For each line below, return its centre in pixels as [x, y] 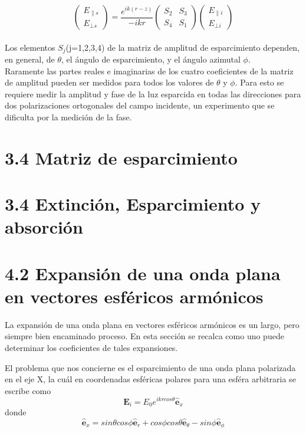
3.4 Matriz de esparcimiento [121, 157]
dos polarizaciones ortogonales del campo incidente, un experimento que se [140, 105]
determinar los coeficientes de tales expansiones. [91, 348]
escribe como [28, 390]
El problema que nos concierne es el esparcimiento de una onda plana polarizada [150, 367]
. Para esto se [259, 82]
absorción [44, 227]
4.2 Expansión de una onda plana [143, 273]
